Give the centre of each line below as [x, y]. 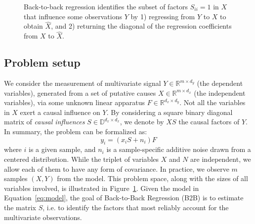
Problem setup [42, 62]
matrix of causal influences [44, 122]
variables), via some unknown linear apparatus [75, 102]
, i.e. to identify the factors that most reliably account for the [136, 207]
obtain [33, 26]
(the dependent [220, 83]
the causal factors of [209, 122]
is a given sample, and [62, 149]
